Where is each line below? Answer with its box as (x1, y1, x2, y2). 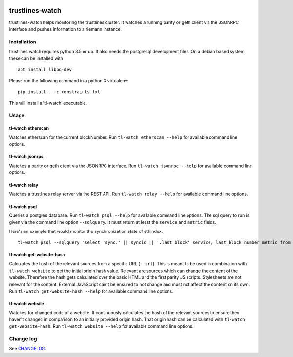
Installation (9, 38, 37, 45)
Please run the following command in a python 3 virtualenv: (9, 78, 129, 84)
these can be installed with (9, 55, 63, 61)
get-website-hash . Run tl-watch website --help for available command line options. (9, 323, 194, 329)
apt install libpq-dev (18, 66, 72, 72)
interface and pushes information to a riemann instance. (9, 26, 122, 32)
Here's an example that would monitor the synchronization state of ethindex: (9, 228, 163, 234)
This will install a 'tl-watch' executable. (9, 100, 87, 105)
